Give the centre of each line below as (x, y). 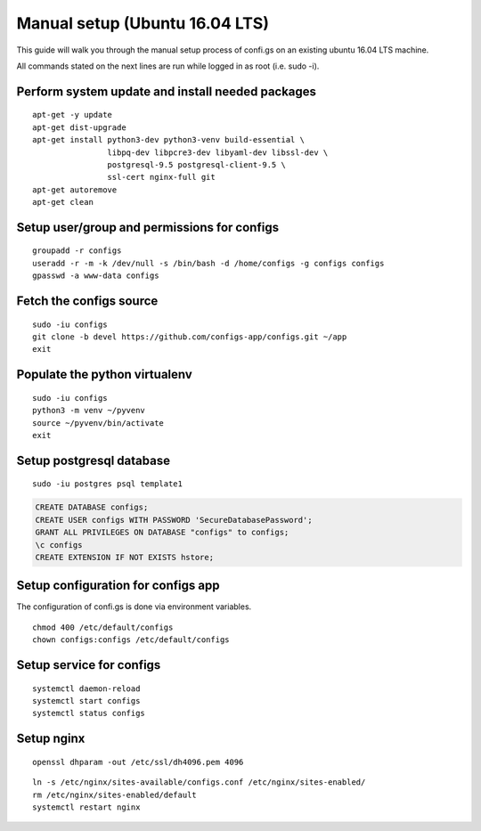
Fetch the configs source (87, 301)
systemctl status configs (89, 713)
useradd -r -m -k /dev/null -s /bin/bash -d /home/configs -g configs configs (208, 263)
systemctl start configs (86, 701)
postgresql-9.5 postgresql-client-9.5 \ (197, 164)
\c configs (59, 545)
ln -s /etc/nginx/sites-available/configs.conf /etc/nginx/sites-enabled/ (199, 782)
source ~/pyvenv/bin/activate (98, 423)
